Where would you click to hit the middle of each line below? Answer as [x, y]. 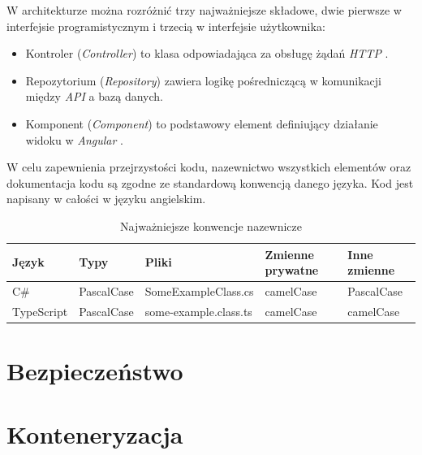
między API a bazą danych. [94, 96]
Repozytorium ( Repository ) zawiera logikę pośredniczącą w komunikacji [203, 80]
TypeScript [40, 311]
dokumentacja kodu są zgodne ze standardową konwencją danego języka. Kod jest [210, 182]
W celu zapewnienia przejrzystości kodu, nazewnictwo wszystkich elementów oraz [209, 167]
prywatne [292, 270]
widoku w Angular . [74, 139]
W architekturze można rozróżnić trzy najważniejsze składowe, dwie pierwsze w [204, 10]
